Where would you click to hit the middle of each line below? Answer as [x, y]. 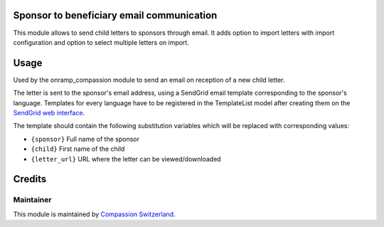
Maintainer [32, 200]
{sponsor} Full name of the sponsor [85, 139]
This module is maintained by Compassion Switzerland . [94, 214]
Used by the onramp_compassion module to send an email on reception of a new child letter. [149, 80]
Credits [30, 179]
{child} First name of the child [78, 149]
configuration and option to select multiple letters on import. [101, 42]
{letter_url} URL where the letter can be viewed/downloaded [126, 159]
